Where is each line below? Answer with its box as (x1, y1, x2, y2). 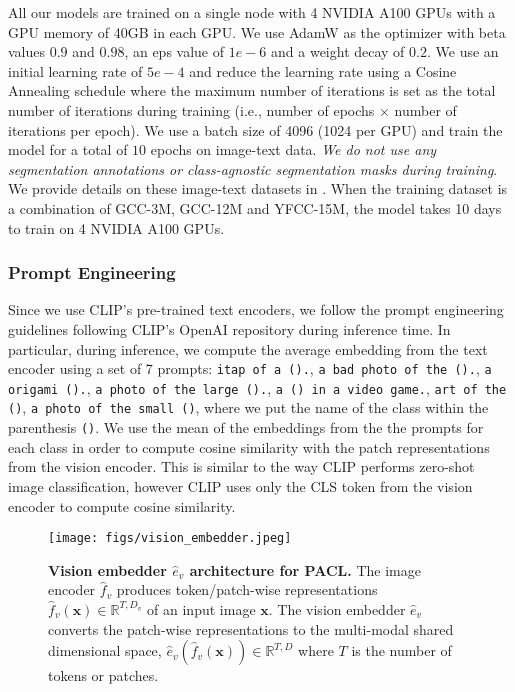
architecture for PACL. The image (189, 559, 421, 580)
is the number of (351, 640, 452, 661)
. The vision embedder (268, 598, 406, 619)
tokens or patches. (48, 665, 159, 686)
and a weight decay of (271, 41, 405, 62)
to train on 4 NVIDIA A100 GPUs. (8, 217, 225, 238)
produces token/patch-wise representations (116, 579, 378, 600)
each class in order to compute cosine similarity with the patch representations (8, 436, 490, 457)
